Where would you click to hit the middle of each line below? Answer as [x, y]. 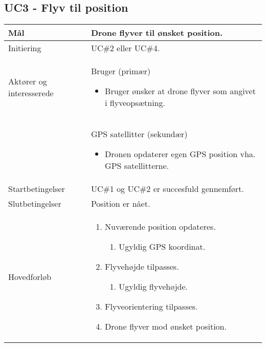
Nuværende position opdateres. [160, 227]
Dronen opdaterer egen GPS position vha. [180, 154]
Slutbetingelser [35, 204]
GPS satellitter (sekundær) [139, 134]
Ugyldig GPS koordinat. [162, 247]
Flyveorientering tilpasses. [151, 307]
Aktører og [28, 81]
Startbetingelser [37, 189]
